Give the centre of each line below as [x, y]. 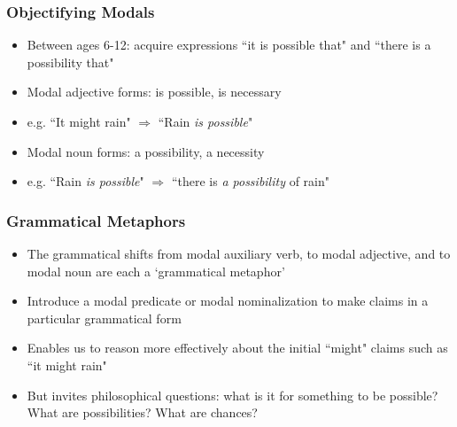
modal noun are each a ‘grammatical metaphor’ [156, 271]
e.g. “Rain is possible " [85, 181]
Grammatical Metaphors [96, 220]
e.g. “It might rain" [79, 121]
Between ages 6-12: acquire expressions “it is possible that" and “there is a [229, 45]
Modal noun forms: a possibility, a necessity [146, 151]
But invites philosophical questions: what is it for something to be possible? [232, 395]
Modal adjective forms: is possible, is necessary [154, 92]
